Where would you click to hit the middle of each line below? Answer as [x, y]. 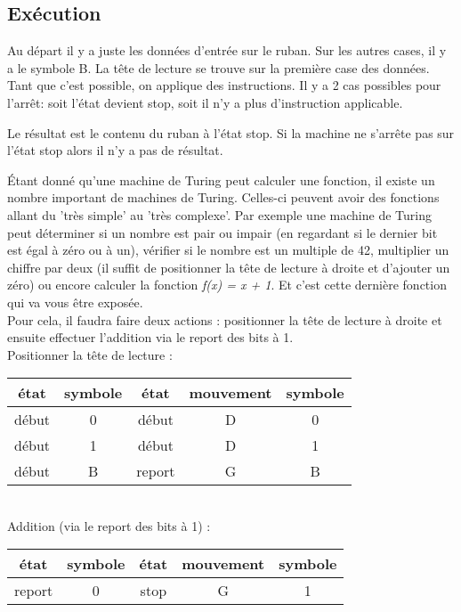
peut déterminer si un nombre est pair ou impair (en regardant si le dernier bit [222, 232]
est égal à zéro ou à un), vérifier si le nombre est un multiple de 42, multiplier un [228, 250]
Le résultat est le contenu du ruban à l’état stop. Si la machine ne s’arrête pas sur [231, 132]
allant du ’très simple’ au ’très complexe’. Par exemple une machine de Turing [219, 214]
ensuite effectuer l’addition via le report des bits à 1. [150, 337]
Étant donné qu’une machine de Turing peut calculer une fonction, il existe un [221, 180]
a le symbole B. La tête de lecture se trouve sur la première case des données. [218, 67]
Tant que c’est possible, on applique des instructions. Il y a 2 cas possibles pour [224, 85]
